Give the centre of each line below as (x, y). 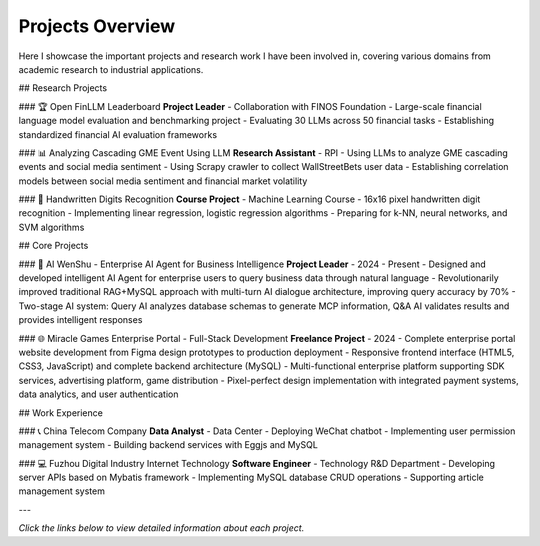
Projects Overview (96, 26)
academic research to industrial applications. (111, 69)
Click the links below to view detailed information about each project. (161, 528)
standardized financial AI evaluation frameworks (118, 134)
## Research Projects (63, 88)
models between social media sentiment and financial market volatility (163, 181)
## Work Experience (61, 412)
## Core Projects (53, 246)
